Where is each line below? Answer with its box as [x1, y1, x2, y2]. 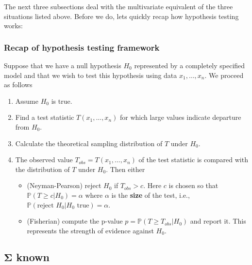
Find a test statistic [15, 112, 74, 122]
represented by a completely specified [134, 60, 245, 70]
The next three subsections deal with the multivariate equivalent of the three [4, 1, 233, 11]
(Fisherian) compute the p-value [27, 216, 123, 226]
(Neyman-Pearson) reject [27, 180, 101, 190]
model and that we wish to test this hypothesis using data [4, 70, 177, 80]
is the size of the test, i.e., [111, 189, 190, 200]
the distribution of [15, 164, 70, 174]
